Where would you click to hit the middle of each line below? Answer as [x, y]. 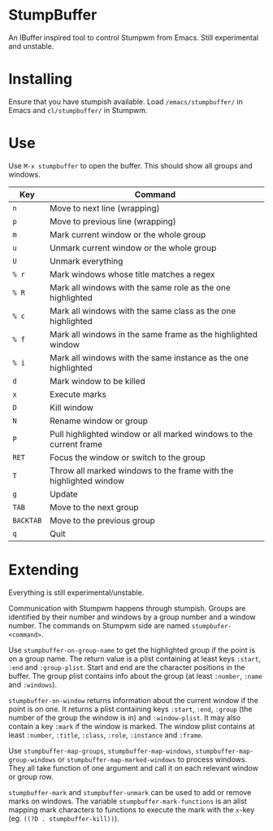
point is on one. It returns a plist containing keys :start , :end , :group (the [131, 709]
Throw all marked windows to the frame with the [142, 470]
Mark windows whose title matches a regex [132, 274]
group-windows [32, 760]
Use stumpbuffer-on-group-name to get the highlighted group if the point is [132, 649]
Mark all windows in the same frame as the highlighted [154, 334]
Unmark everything [87, 260]
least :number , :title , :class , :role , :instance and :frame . [106, 735]
